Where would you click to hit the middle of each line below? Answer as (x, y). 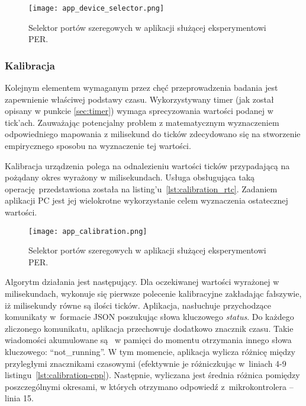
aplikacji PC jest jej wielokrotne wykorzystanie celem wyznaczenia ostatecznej (146, 200)
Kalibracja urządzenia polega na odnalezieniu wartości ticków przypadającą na (147, 165)
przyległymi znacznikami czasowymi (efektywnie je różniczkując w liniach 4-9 (146, 363)
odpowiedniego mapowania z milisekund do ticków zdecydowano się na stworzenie (153, 134)
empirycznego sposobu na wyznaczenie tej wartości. (98, 146)
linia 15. (20, 398)
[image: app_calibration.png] (88, 231)
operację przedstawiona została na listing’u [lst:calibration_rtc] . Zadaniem (141, 188)
